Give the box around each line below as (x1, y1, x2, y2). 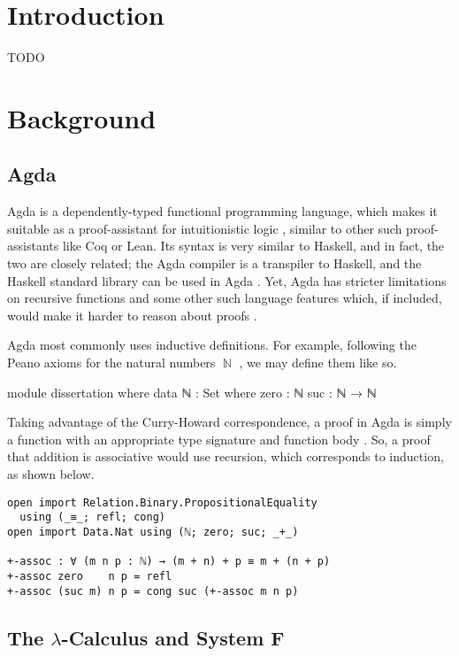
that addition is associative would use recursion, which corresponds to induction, (7, 447, 444, 466)
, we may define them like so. (239, 353, 397, 372)
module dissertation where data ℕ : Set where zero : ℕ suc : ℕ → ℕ (7, 382, 377, 401)
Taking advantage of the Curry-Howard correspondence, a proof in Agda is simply (7, 413, 452, 431)
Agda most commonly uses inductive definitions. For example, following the (7, 336, 417, 354)
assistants (7, 236, 59, 255)
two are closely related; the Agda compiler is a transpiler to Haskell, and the (7, 254, 422, 273)
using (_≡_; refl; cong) (19, 511, 165, 524)
